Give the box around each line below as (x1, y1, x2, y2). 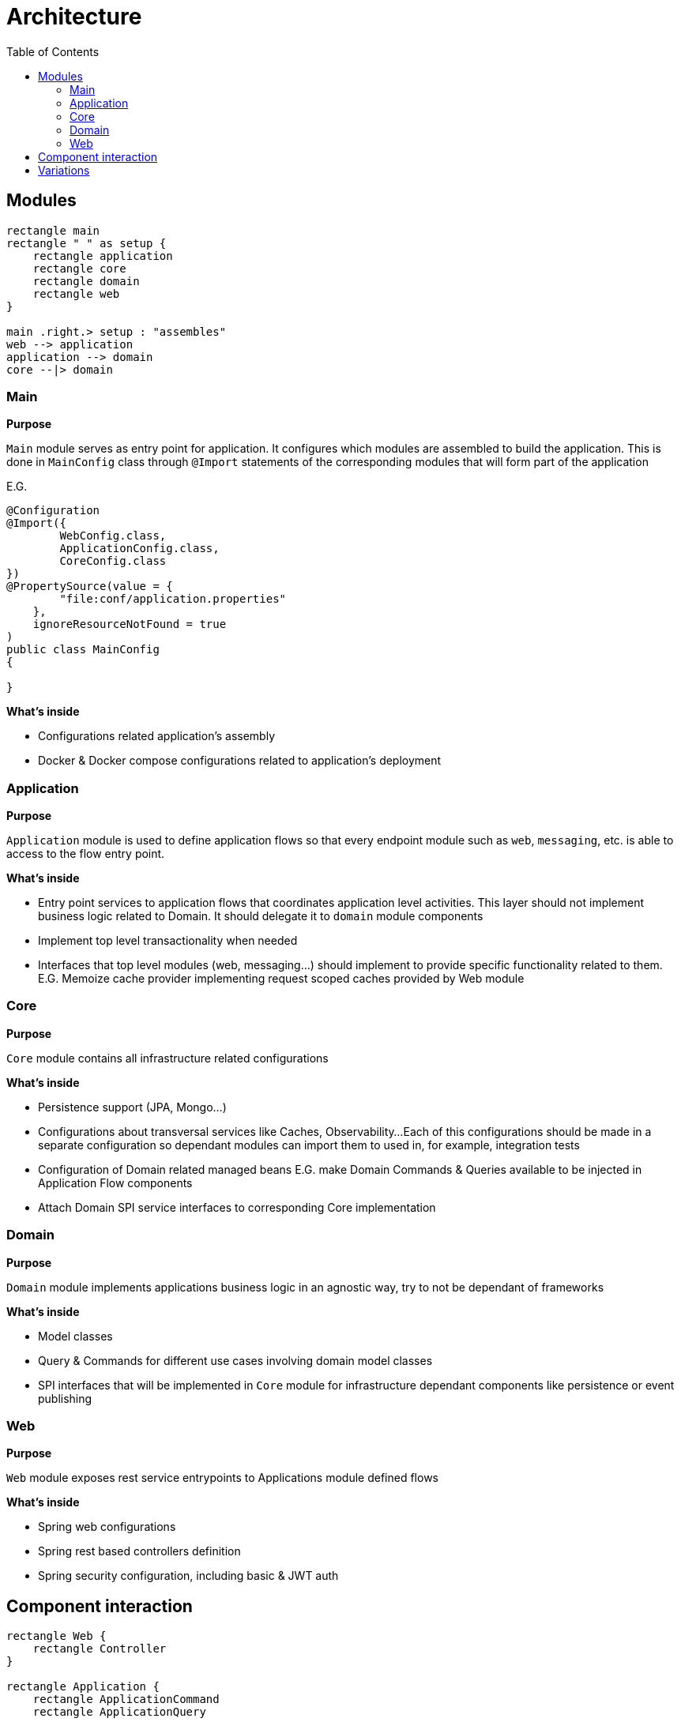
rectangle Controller (32, 1642, 167, 1656)
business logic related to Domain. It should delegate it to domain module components (38, 909, 483, 923)
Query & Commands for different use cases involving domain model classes (38, 1353, 433, 1367)
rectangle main (6, 224, 100, 237)
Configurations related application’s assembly (38, 729, 276, 743)
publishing (38, 1391, 92, 1405)
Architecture (6, 3, 142, 30)
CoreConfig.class (59, 555, 167, 568)
